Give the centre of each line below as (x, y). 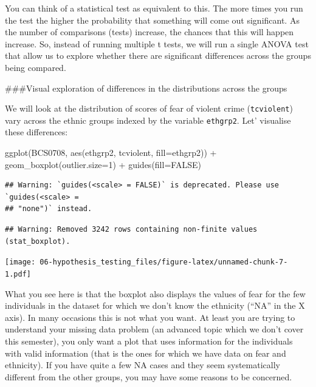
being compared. (36, 67)
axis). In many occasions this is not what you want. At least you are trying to (150, 317)
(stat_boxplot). (38, 241)
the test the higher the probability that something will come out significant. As (152, 20)
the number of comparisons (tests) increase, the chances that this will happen (149, 32)
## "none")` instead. (49, 209)
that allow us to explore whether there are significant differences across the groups (158, 56)
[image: (20, 262)
